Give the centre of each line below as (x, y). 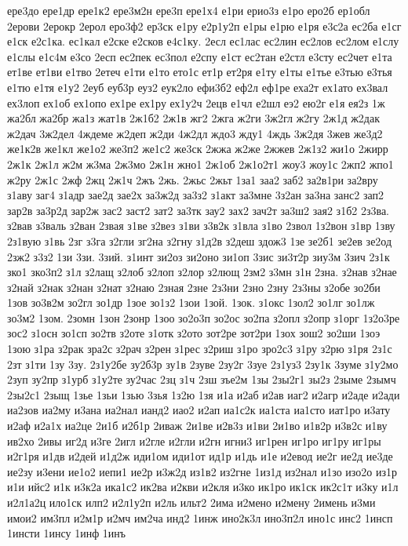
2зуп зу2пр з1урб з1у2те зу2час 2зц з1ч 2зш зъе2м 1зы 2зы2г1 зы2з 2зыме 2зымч (202, 379)
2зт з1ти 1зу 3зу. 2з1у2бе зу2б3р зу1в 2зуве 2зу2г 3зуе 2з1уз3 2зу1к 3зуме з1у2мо (203, 364)
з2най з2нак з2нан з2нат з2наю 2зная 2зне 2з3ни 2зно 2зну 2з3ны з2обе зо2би (194, 287)
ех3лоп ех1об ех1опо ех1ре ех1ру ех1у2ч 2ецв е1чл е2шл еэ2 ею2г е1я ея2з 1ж (196, 102)
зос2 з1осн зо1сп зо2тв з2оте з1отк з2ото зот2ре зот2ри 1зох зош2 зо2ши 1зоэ (194, 333)
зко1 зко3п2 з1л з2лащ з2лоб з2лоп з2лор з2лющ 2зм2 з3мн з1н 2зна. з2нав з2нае (202, 272)
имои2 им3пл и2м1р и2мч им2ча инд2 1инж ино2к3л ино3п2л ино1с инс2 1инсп (200, 517)
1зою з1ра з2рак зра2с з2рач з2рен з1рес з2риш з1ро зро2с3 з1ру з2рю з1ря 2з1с (200, 349)
